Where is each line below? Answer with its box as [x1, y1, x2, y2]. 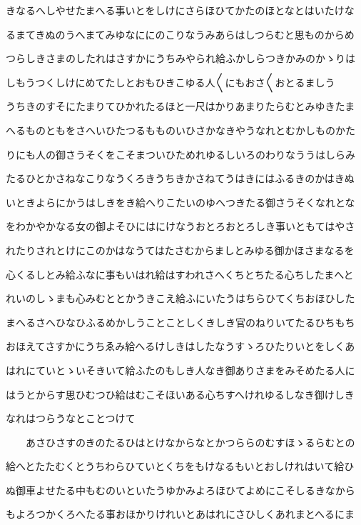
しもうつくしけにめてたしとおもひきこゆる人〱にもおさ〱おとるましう [6, 74, 335, 89]
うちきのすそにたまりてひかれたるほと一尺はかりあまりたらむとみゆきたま [6, 99, 355, 114]
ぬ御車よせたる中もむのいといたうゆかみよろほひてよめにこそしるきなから [6, 482, 355, 497]
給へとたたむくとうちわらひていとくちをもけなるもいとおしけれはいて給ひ [6, 459, 355, 474]
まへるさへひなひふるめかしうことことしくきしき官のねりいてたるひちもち [6, 314, 355, 329]
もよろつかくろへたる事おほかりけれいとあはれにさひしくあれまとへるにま [6, 506, 355, 521]
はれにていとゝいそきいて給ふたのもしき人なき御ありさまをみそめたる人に [6, 362, 355, 377]
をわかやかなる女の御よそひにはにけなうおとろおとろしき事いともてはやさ [6, 219, 355, 234]
